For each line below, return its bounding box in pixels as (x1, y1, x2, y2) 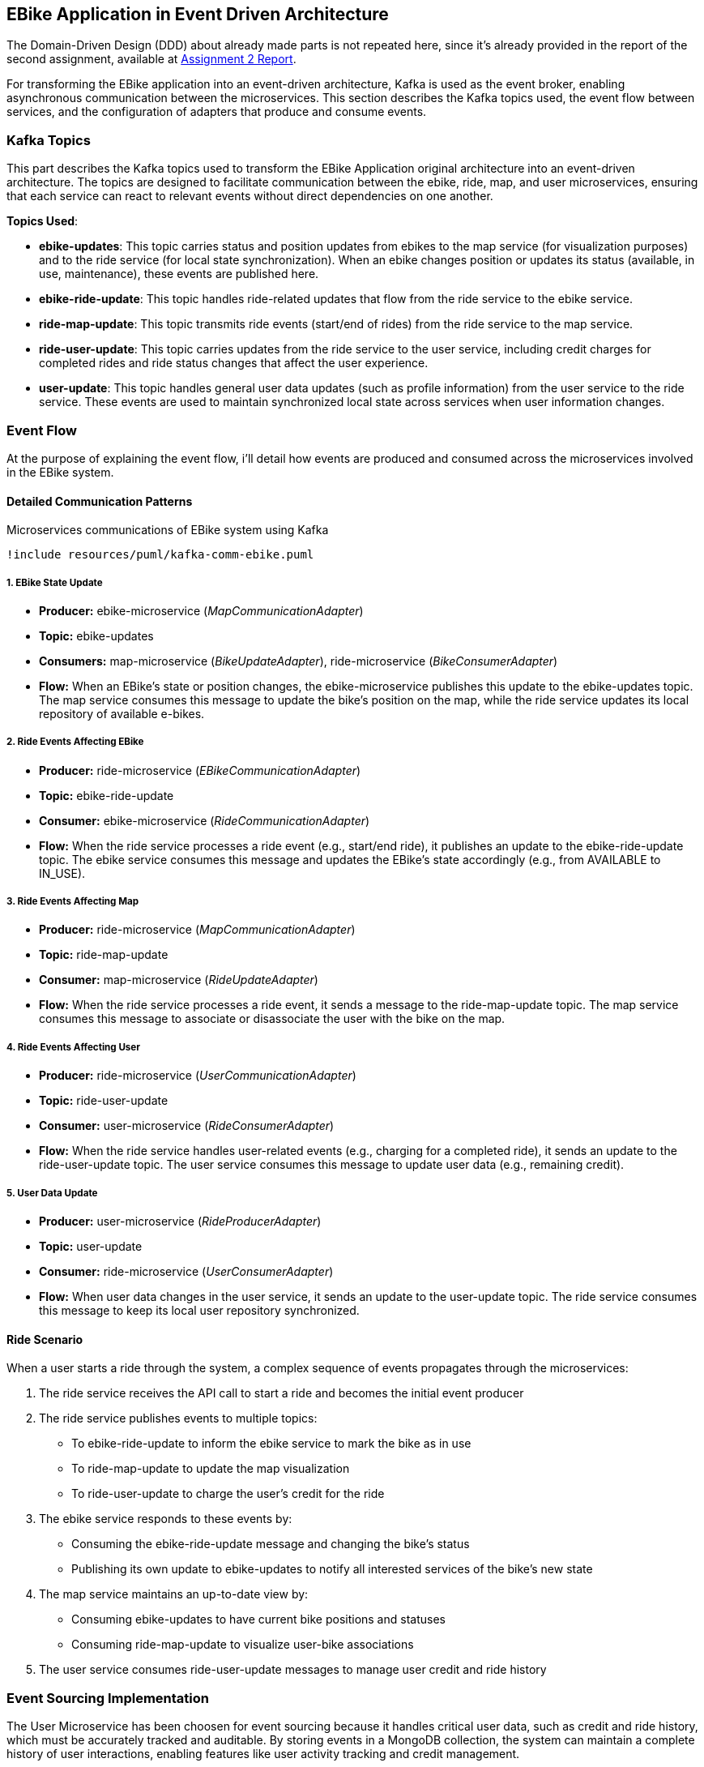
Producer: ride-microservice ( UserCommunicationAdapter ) (39, 1068, 356, 1083)
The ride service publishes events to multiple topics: (39, 1411, 318, 1426)
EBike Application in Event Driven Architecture (6, 4, 389, 24)
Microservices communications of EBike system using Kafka (6, 523, 329, 537)
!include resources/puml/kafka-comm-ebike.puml (6, 548, 314, 562)
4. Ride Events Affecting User (6, 1041, 141, 1053)
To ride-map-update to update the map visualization (71, 1461, 350, 1476)
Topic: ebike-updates (39, 628, 154, 643)
